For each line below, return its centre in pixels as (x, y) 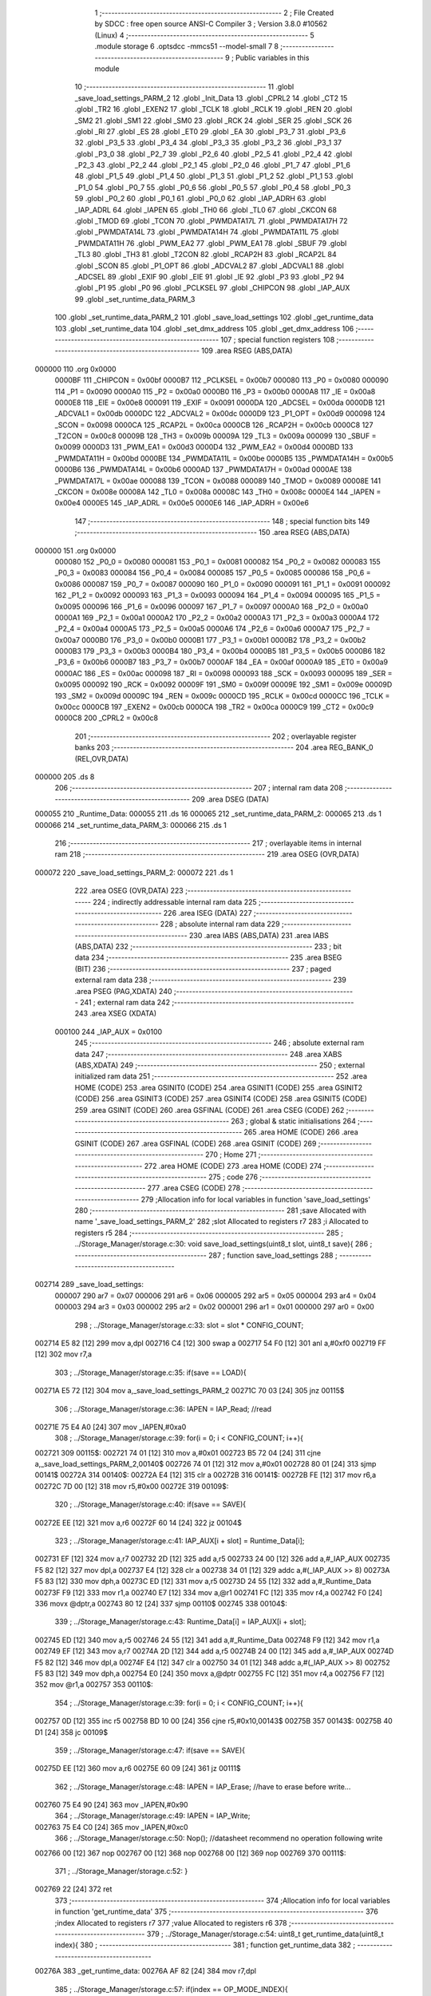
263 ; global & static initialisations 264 (294, 1121)
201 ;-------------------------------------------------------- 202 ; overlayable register (215, 736)
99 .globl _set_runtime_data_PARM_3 (135, 299)
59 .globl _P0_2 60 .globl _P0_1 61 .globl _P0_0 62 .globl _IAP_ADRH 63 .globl (200, 199)
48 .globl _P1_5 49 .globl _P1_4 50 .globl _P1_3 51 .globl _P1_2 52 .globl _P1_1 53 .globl (214, 176)
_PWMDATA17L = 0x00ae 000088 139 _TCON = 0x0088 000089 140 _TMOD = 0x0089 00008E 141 (218, 481)
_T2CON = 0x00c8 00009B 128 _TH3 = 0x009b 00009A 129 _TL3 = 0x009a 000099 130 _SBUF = (215, 436)
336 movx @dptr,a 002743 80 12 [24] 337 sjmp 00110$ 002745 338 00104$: (161, 1604)
